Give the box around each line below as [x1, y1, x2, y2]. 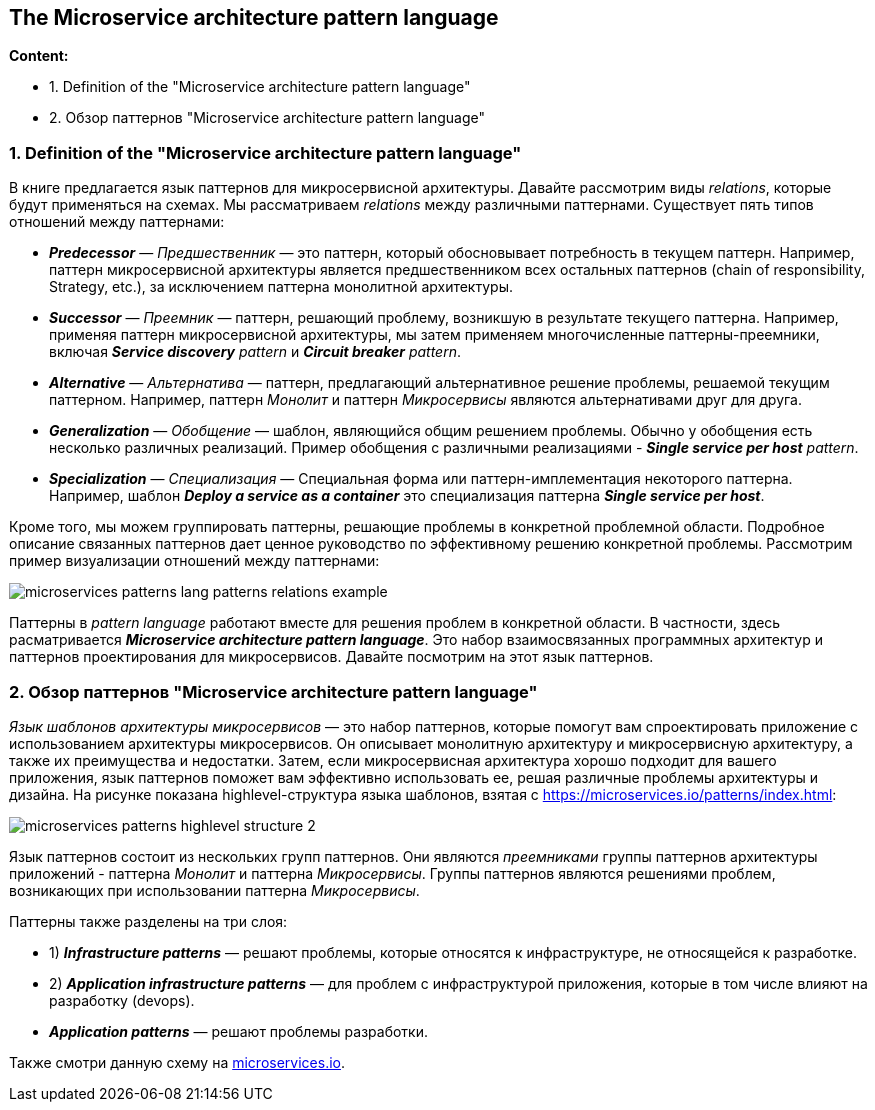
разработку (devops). [49, 991, 195, 1009]
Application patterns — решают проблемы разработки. [49, 1022, 429, 1040]
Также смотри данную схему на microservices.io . [9, 1053, 346, 1071]
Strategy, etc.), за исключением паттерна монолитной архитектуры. [49, 278, 513, 296]
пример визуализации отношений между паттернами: [9, 552, 380, 570]
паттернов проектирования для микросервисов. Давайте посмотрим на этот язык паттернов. [9, 648, 654, 666]
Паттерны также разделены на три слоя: [9, 912, 288, 930]
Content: [9, 47, 69, 65]
